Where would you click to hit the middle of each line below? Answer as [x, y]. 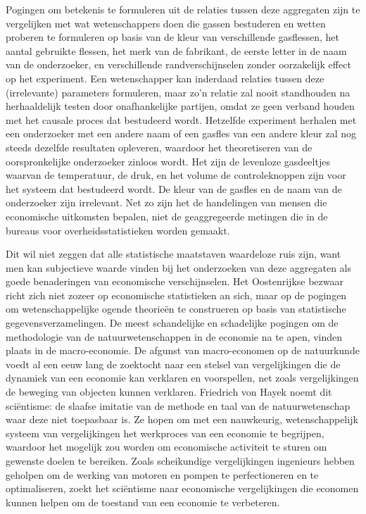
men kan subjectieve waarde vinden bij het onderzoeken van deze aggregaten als [179, 267]
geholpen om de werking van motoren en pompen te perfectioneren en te [162, 474]
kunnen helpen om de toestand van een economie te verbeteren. [143, 502]
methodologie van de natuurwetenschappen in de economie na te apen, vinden [174, 336]
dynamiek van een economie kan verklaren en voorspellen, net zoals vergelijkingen [182, 378]
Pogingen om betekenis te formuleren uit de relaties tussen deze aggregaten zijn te [183, 9]
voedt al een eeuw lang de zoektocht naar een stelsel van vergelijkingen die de [173, 364]
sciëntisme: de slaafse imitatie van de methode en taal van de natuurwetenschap [178, 405]
